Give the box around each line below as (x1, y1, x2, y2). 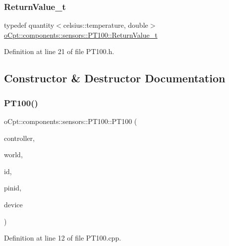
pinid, (4, 183, 22, 193)
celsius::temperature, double (63, 20, 148, 30)
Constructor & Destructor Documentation (4, 70, 226, 86)
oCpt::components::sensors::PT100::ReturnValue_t (4, 29, 158, 40)
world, (4, 149, 23, 160)
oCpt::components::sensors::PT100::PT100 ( (4, 116, 137, 126)
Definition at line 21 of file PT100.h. (4, 46, 114, 57)
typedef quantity (4, 20, 55, 30)
